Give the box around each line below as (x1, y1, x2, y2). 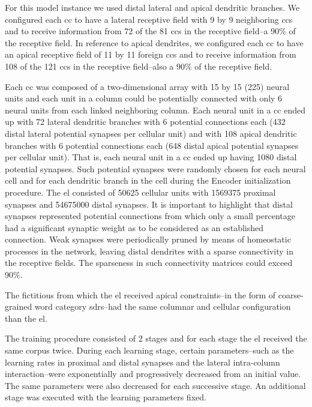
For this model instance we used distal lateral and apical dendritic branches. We (5, 1, 300, 13)
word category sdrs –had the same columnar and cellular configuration (34, 300, 291, 313)
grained (5, 300, 32, 313)
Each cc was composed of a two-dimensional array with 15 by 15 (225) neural (5, 80, 290, 92)
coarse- (278, 288, 304, 301)
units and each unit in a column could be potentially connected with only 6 (5, 92, 283, 104)
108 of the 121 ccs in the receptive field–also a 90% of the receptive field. (5, 59, 272, 72)
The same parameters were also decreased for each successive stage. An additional (5, 379, 306, 391)
